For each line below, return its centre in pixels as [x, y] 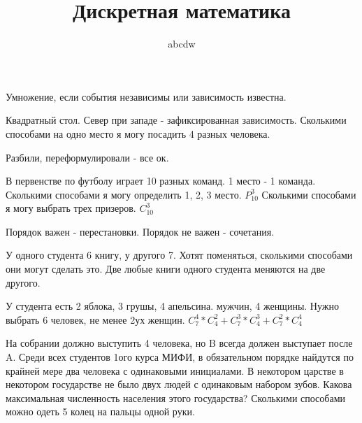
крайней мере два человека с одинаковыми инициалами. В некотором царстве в [175, 370]
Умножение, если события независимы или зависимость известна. [146, 96]
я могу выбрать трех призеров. [71, 208]
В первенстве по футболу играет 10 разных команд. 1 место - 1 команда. [161, 181]
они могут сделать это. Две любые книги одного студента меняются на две [166, 269]
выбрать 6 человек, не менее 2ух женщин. [95, 319]
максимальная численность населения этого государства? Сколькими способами [176, 397]
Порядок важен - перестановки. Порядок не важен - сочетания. [140, 231]
